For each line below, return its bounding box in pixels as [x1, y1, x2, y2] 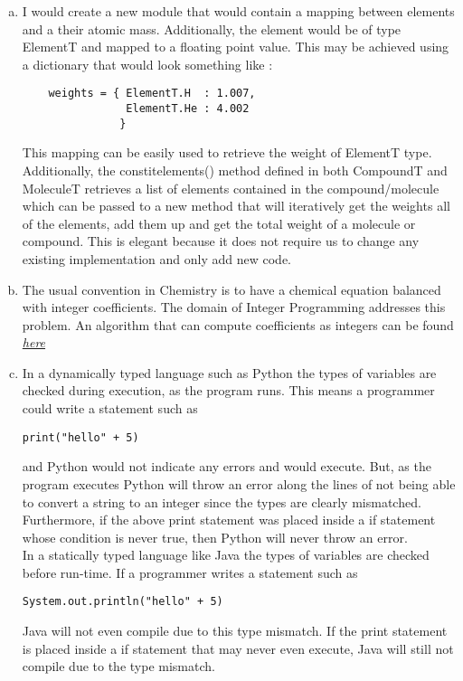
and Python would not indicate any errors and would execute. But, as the [22, 457, 431, 476]
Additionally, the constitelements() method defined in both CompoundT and [22, 160, 448, 179]
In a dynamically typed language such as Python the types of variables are [22, 363, 437, 382]
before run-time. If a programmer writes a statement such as [22, 563, 358, 582]
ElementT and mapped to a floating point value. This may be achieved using [22, 37, 449, 56]
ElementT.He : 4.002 [126, 102, 250, 116]
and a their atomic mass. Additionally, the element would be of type [22, 19, 402, 38]
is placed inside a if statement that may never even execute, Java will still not [22, 638, 454, 657]
